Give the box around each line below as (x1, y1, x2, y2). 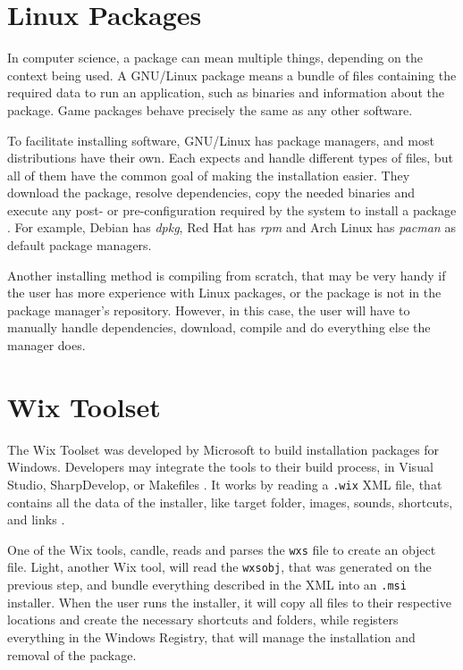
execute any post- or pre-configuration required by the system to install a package (7, 200, 457, 219)
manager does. (7, 336, 86, 355)
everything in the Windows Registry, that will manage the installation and (7, 627, 416, 646)
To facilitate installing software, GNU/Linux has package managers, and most (7, 130, 434, 149)
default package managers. (7, 236, 152, 255)
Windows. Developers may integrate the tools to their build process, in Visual (7, 457, 434, 476)
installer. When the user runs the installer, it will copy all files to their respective (7, 592, 451, 611)
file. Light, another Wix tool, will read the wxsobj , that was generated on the (7, 557, 432, 576)
